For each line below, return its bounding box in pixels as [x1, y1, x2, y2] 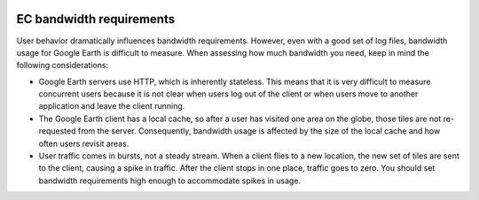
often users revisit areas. [38, 138, 130, 149]
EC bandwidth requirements [16, 12, 176, 27]
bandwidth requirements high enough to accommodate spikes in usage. [38, 175, 302, 186]
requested [38, 126, 76, 136]
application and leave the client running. [38, 101, 185, 112]
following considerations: [16, 60, 109, 71]
